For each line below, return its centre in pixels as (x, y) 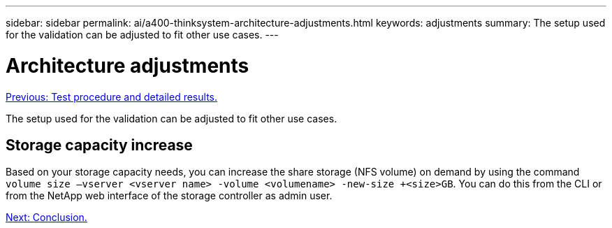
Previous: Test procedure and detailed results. (111, 97)
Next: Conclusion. (46, 218)
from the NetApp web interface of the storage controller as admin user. (169, 196)
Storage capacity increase (99, 145)
